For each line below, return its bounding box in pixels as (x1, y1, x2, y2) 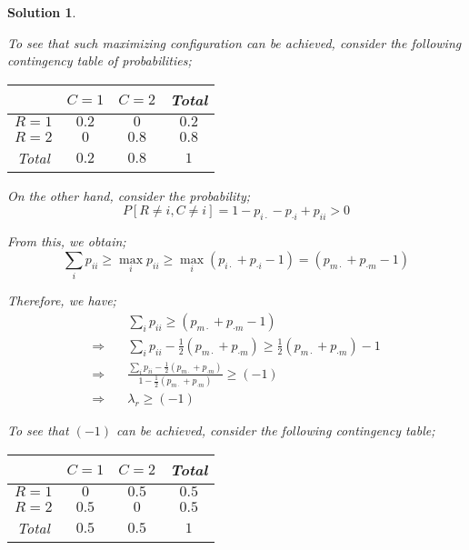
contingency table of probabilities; (7, 51, 192, 70)
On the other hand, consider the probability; (7, 185, 251, 205)
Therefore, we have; (7, 291, 116, 310)
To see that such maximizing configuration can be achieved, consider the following (7, 33, 462, 52)
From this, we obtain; (7, 232, 126, 251)
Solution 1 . (7, 3, 76, 21)
